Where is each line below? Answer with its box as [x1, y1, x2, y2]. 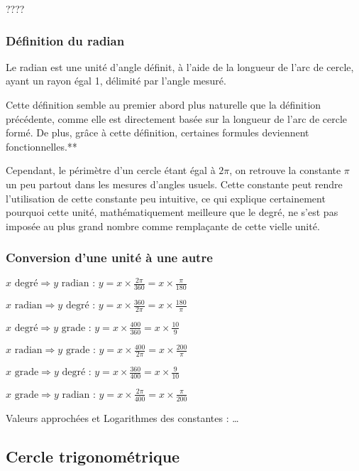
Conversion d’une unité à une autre [6, 249, 213, 266]
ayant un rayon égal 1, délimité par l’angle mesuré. [6, 73, 226, 88]
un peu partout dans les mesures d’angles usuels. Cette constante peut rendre [6, 176, 343, 191]
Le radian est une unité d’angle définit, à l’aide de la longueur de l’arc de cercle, [6, 59, 354, 74]
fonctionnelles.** [6, 139, 77, 153]
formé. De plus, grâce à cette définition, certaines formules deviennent [6, 125, 309, 140]
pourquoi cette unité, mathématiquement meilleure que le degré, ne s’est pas [6, 205, 338, 220]
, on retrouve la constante [229, 163, 341, 178]
